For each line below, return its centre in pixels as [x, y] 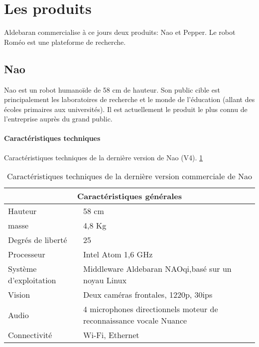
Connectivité [30, 335]
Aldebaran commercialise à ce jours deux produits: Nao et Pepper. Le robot [120, 32]
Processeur [27, 254]
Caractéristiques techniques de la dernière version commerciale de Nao [129, 176]
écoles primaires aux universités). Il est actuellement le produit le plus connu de [126, 109]
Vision [19, 295]
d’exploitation [32, 280]
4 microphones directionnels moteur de [151, 309]
